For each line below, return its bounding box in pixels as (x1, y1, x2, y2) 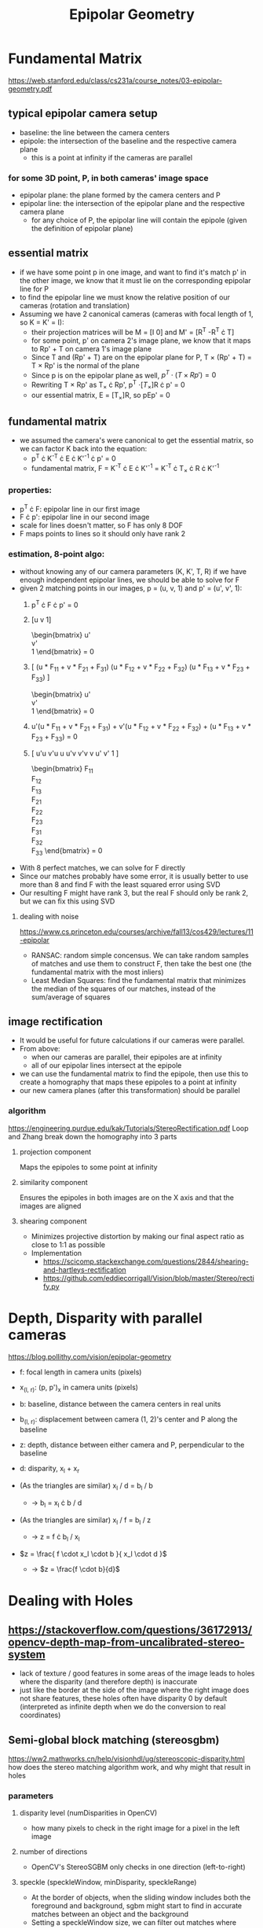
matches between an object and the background (31, 1909, 188, 1919)
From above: (19, 1044, 60, 1054)
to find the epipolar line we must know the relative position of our (19, 293, 230, 302)
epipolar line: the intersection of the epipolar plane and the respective (19, 199, 246, 208)
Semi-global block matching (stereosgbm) (8, 1733, 220, 1746)
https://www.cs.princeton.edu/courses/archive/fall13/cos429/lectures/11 (19, 926, 254, 936)
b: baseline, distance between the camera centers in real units (19, 1400, 221, 1409)
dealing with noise (19, 911, 79, 921)
